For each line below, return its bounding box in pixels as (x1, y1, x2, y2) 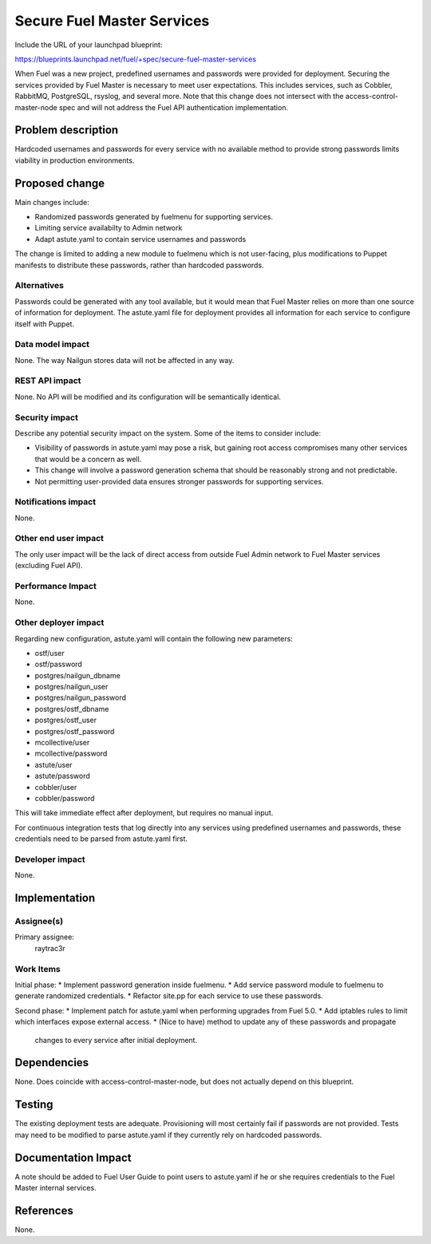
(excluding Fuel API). (14, 561, 83, 571)
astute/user (34, 760, 73, 769)
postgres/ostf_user (34, 715, 97, 725)
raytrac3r (34, 943, 65, 953)
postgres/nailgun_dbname (34, 670, 121, 680)
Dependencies (14, 1056, 89, 1069)
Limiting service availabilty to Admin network (34, 223, 183, 233)
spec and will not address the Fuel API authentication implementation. (58, 102, 289, 112)
